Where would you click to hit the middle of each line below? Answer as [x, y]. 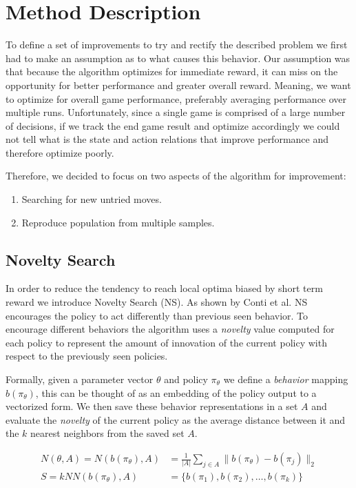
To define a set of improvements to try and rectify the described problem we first [177, 45]
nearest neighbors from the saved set [107, 433]
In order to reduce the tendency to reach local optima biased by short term [164, 288]
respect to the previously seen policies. [87, 356]
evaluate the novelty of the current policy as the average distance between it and [176, 419]
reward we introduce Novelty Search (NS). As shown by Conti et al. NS [157, 302]
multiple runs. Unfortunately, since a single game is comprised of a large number [176, 112]
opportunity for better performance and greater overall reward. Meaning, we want [178, 85]
